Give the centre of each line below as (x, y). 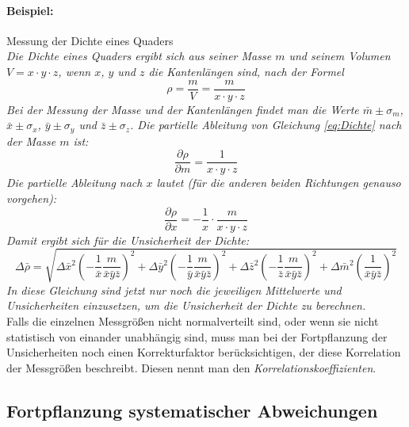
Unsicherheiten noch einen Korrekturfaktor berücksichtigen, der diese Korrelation (204, 352)
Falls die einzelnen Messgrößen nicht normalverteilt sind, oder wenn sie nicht (193, 320)
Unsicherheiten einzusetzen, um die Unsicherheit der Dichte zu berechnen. (186, 305)
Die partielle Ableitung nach (75, 183)
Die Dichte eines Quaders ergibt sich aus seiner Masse (139, 56)
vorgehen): (32, 198)
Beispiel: (30, 10)
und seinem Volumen (340, 56)
